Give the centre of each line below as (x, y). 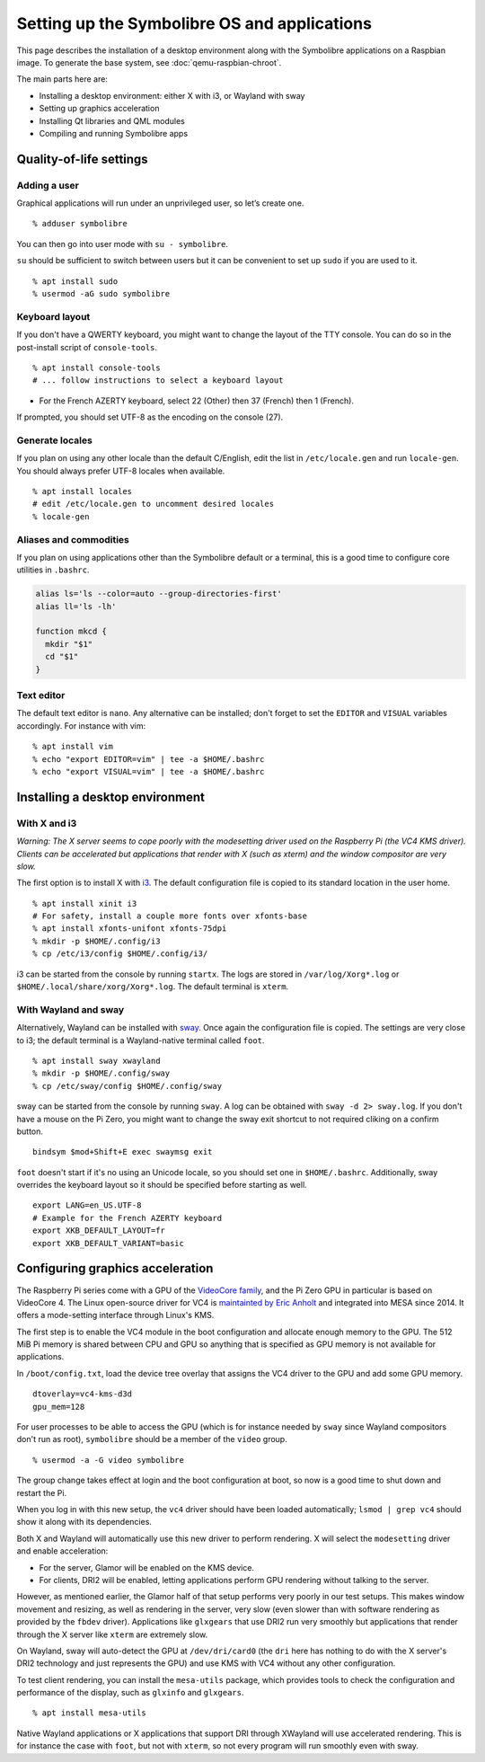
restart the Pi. (42, 1492)
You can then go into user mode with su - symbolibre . (123, 243)
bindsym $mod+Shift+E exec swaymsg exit (123, 1152)
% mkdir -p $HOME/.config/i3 (97, 941)
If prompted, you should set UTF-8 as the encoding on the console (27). (150, 417)
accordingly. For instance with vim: (81, 726)
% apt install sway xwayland (97, 1061)
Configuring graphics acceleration (115, 1268)
